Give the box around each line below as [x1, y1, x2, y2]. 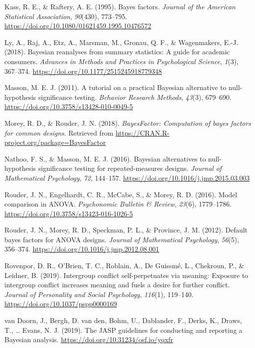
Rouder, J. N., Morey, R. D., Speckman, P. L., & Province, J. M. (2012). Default [4, 225, 248, 235]
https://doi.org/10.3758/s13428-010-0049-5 [4, 101, 133, 112]
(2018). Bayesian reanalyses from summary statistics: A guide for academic [4, 46, 230, 57]
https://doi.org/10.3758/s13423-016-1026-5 [4, 208, 133, 218]
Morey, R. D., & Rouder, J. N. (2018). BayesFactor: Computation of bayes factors [4, 117, 251, 128]
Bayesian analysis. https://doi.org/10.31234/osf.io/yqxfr [4, 334, 174, 345]
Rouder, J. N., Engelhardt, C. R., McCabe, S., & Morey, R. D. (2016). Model [4, 189, 237, 199]
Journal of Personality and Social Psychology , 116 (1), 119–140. [4, 289, 194, 299]
